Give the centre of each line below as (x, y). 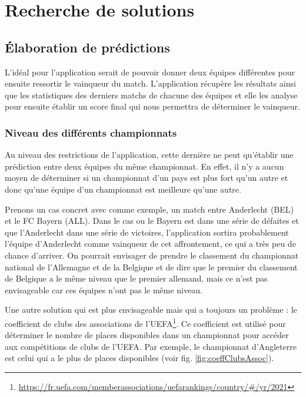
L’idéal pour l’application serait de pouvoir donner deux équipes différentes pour (150, 72)
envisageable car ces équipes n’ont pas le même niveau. (104, 290)
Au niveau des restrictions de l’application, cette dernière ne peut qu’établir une (149, 155)
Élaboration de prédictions (87, 47)
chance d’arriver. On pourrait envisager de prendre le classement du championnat (152, 255)
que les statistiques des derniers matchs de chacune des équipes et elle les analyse (151, 95)
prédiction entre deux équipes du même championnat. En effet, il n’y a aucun (144, 166)
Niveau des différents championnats (91, 132)
